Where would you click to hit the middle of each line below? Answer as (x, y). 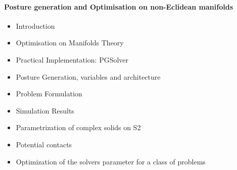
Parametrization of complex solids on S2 (78, 127)
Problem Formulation (49, 94)
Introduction (35, 25)
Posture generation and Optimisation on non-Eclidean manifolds (118, 6)
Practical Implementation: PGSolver (72, 59)
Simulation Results (45, 110)
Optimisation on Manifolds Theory (70, 43)
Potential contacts (44, 144)
